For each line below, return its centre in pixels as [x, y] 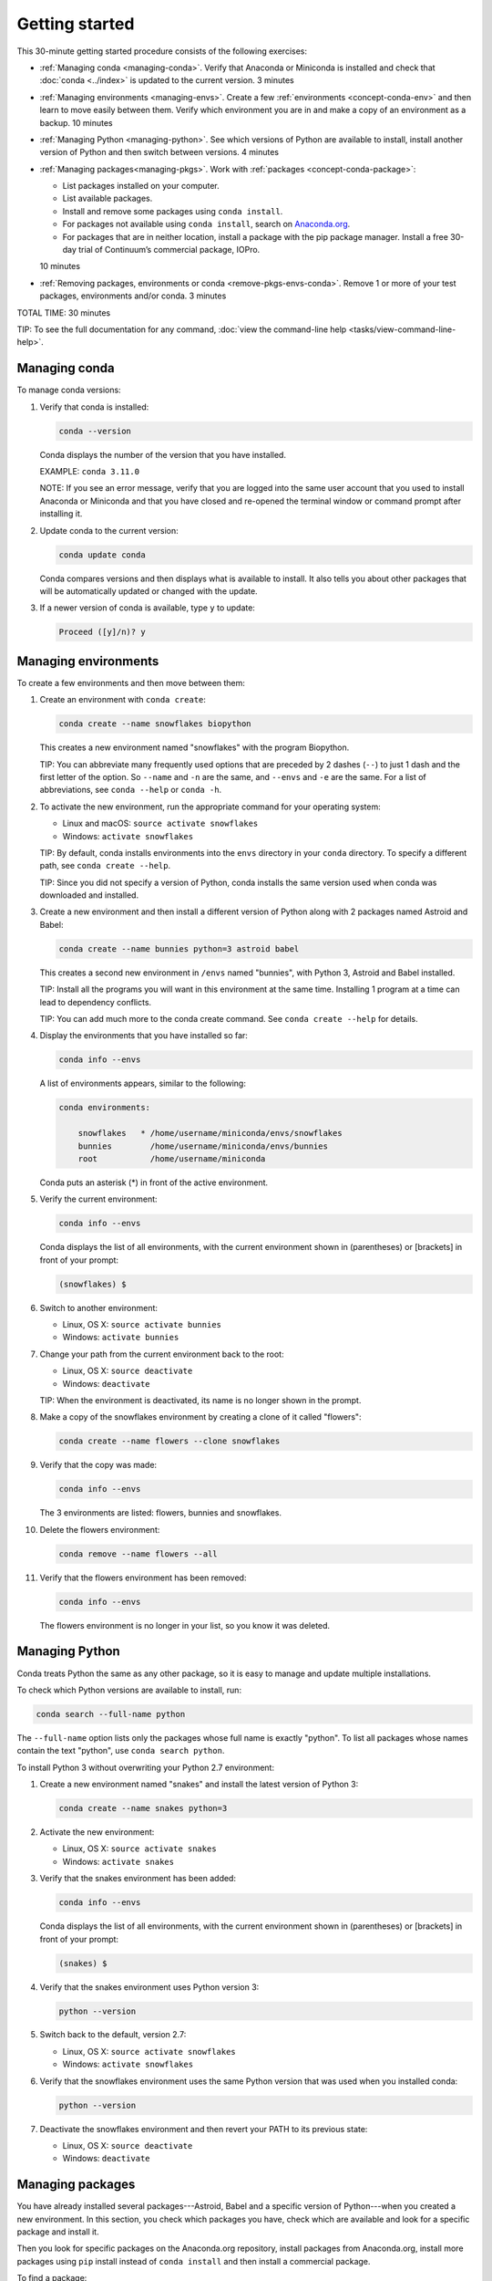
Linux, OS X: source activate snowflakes [149, 2051]
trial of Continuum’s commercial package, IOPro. [169, 250]
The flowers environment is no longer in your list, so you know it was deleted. [185, 1625]
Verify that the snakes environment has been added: [138, 1879]
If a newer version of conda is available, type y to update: [147, 608]
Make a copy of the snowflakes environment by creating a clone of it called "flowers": [200, 1417]
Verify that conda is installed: [94, 407]
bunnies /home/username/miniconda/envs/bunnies [203, 1146]
